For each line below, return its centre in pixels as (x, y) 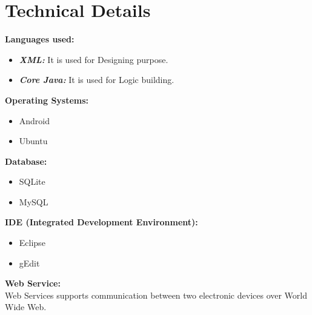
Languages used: (40, 39)
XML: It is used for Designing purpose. (94, 59)
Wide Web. (26, 307)
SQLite (32, 181)
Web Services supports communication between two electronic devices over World (156, 295)
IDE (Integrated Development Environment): (101, 222)
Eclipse (32, 243)
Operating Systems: (47, 100)
